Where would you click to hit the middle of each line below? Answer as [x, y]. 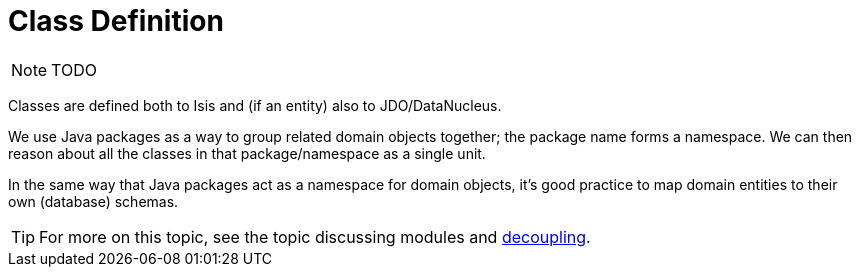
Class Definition [116, 21]
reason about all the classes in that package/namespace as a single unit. [247, 153]
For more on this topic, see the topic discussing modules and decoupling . [315, 236]
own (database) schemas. [93, 201]
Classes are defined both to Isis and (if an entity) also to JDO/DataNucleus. [255, 105]
